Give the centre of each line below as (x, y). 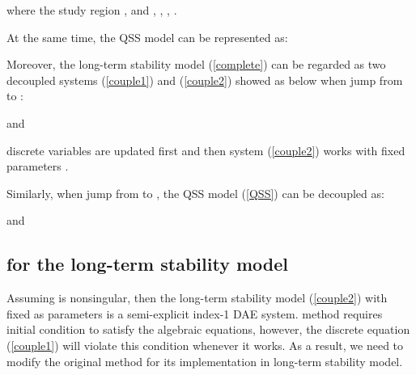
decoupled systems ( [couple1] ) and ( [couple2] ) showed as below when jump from (205, 80)
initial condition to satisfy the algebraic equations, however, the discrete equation (208, 329)
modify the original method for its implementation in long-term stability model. (205, 361)
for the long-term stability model (147, 264)
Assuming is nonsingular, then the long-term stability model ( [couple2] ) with (197, 298)
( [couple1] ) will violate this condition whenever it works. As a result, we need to (205, 345)
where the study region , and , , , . (92, 10)
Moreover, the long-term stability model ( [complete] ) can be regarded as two (196, 64)
